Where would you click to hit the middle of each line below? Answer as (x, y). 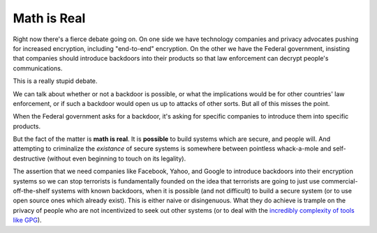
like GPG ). (27, 220)
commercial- (340, 181)
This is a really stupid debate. (55, 81)
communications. (38, 68)
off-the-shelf (31, 191)
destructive (29, 158)
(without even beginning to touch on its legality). (116, 158)
